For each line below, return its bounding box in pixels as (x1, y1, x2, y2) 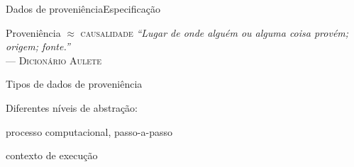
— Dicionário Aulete (6, 52, 102, 67)
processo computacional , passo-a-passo (6, 124, 172, 139)
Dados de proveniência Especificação (6, 1, 160, 16)
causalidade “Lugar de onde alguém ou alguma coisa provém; (80, 25, 349, 40)
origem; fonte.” (6, 39, 70, 54)
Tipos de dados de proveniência (6, 76, 143, 91)
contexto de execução (6, 148, 98, 163)
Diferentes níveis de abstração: (6, 100, 138, 115)
